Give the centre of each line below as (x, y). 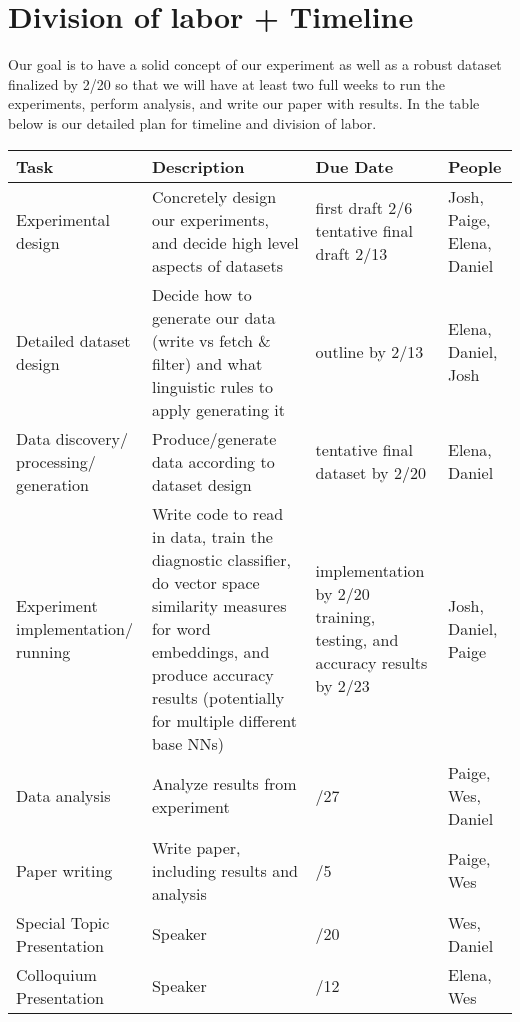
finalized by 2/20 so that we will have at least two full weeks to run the (226, 83)
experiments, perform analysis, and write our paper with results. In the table (244, 103)
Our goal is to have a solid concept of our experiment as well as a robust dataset (255, 64)
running (43, 651)
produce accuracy (212, 674)
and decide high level (225, 242)
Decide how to (201, 294)
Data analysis (63, 795)
